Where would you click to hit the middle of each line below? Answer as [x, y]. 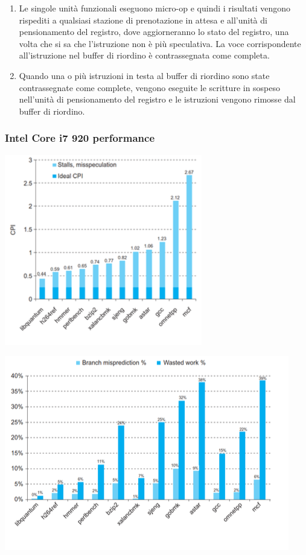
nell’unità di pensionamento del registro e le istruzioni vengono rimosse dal [157, 99]
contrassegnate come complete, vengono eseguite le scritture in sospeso [150, 87]
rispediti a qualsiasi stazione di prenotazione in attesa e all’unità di [143, 20]
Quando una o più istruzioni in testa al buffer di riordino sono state [144, 75]
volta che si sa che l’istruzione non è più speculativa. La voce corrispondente [160, 43]
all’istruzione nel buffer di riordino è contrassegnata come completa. [144, 55]
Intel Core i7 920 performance [80, 138]
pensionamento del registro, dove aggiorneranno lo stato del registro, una [154, 32]
